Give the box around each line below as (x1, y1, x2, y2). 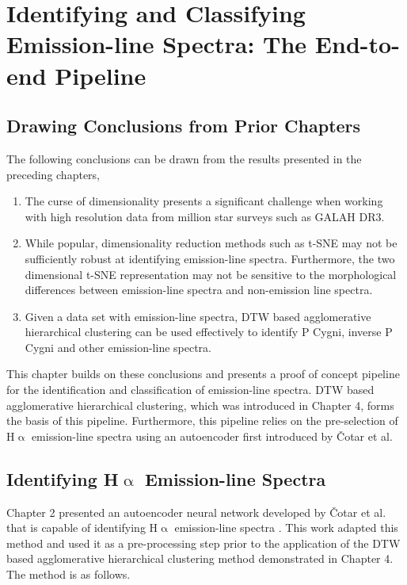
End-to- (314, 28, 400, 60)
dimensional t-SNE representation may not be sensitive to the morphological (25, 266, 397, 282)
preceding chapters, (6, 166, 100, 182)
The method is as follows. (6, 566, 131, 583)
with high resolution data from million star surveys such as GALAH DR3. (25, 208, 385, 224)
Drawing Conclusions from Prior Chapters (6, 113, 361, 138)
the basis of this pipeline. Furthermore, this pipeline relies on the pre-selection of (6, 412, 398, 429)
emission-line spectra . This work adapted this (174, 519, 398, 536)
